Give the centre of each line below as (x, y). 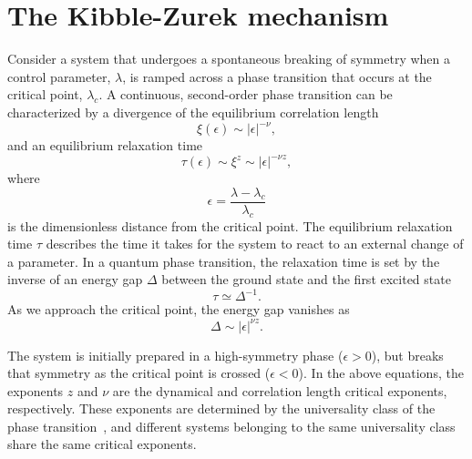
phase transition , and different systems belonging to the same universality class (231, 426)
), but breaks (407, 355)
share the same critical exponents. (102, 444)
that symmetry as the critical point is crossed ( (139, 373)
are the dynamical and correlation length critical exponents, (280, 390)
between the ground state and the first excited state (306, 279)
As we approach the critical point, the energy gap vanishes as (179, 309)
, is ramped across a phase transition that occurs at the (277, 76)
